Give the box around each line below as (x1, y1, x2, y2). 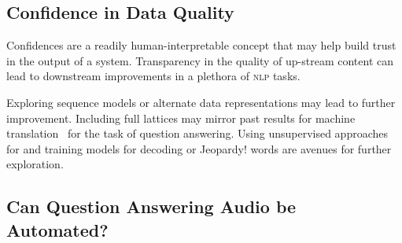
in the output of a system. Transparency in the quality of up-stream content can (6, 52, 393, 68)
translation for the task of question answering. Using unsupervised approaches (6, 125, 389, 142)
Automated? (6, 217, 109, 241)
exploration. (6, 156, 64, 172)
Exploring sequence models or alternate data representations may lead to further (6, 94, 396, 110)
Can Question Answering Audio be (6, 194, 297, 219)
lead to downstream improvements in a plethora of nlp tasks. (6, 68, 301, 84)
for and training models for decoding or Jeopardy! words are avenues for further (6, 140, 392, 156)
